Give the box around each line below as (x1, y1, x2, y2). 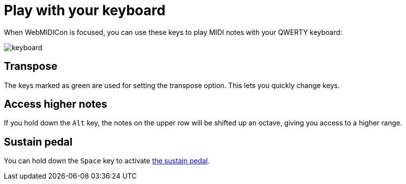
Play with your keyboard (4, 2, 166, 19)
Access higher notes (4, 98, 107, 111)
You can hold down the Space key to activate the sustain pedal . (4, 156, 210, 165)
